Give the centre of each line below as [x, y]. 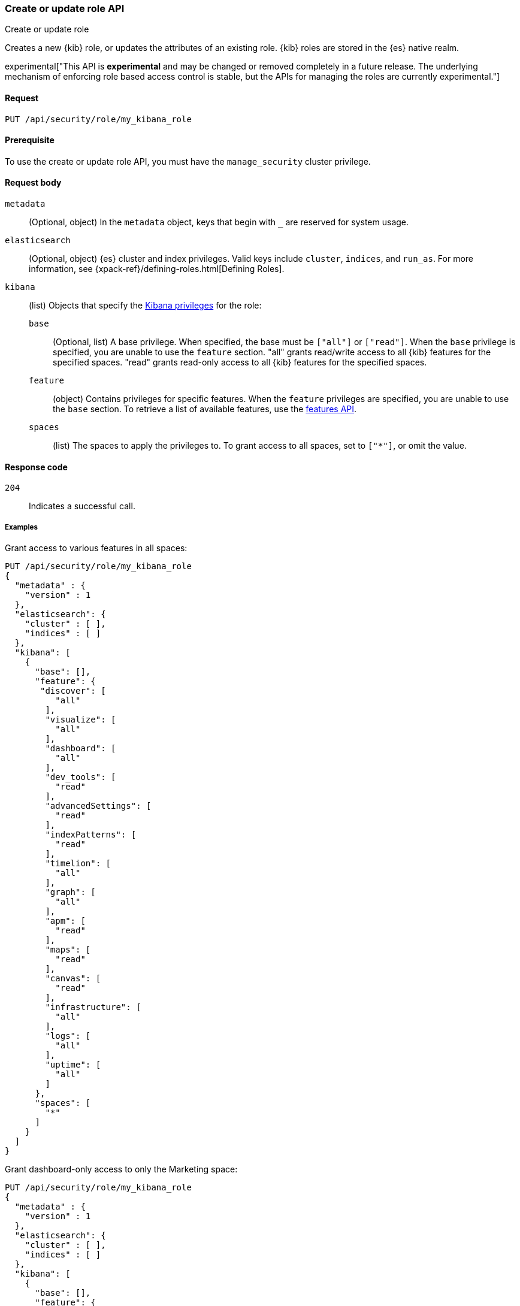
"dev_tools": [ [81, 777]
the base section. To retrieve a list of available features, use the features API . [205, 409]
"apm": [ [65, 921]
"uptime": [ [73, 1065]
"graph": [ [70, 892]
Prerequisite [30, 140]
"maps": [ [68, 950]
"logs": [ [68, 1036]
